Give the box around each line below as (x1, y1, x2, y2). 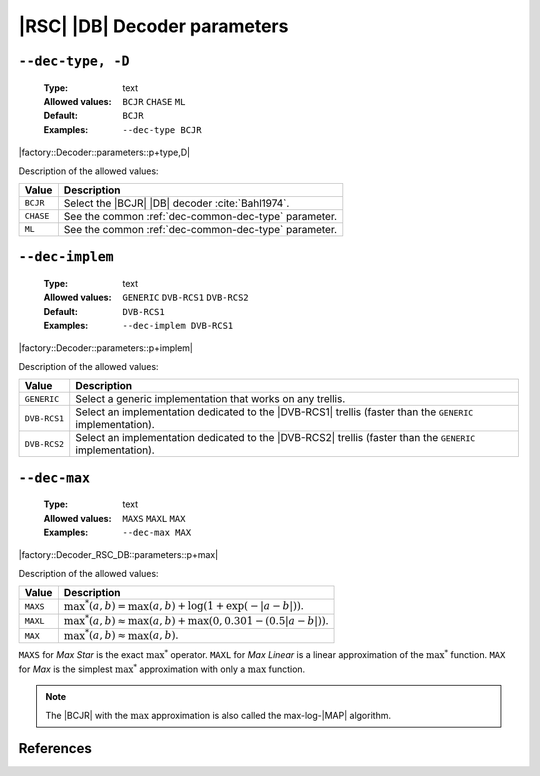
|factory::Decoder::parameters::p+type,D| (18, 146, 191, 159)
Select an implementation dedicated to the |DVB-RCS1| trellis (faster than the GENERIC (75, 405, 474, 419)
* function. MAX (444, 648, 506, 661)
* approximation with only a (133, 662, 246, 675)
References (18, 740, 92, 757)
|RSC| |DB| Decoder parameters (18, 15, 289, 37)
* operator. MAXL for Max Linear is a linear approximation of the (164, 648, 424, 661)
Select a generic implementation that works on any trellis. (75, 392, 346, 406)
